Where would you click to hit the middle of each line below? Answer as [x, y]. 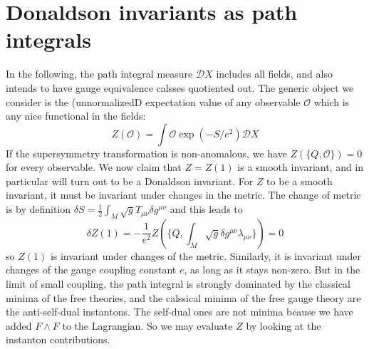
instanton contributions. [58, 339]
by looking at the [284, 325]
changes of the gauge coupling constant [91, 270]
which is [332, 101]
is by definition [38, 209]
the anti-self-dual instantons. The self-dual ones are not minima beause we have [180, 312]
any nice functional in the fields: [76, 116]
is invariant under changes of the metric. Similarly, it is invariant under [206, 255]
